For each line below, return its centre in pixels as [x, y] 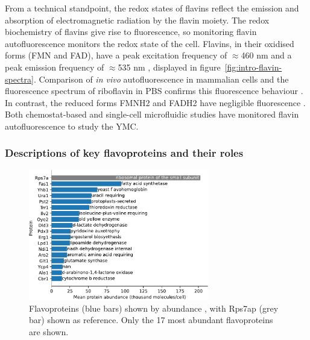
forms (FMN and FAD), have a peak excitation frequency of [116, 55]
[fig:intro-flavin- [253, 67]
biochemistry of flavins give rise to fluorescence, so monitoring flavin [131, 32]
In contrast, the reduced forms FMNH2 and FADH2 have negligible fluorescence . [155, 102]
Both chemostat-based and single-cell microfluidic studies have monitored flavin [152, 114]
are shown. [49, 331]
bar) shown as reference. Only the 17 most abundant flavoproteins [151, 320]
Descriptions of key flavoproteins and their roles [124, 153]
